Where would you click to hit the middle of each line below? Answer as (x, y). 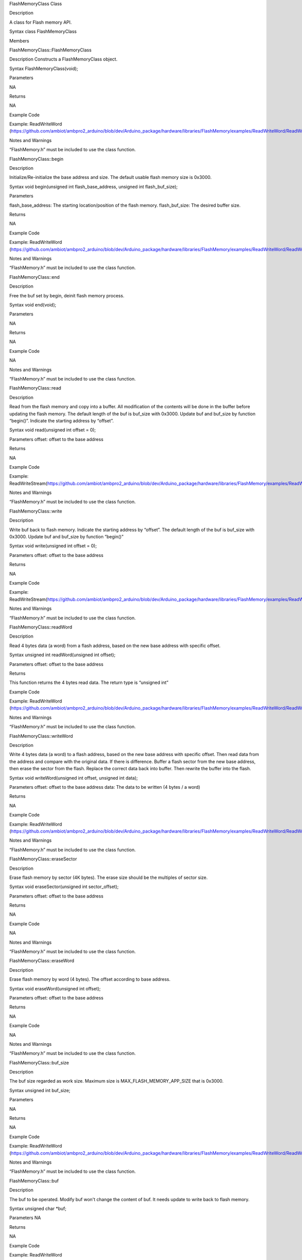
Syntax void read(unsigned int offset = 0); (53, 430)
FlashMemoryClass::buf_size (39, 1062)
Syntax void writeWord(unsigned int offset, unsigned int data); (73, 778)
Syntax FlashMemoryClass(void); (44, 69)
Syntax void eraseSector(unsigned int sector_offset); (64, 887)
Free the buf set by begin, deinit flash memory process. (67, 295)
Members (19, 41)
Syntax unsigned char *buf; (38, 1208)
